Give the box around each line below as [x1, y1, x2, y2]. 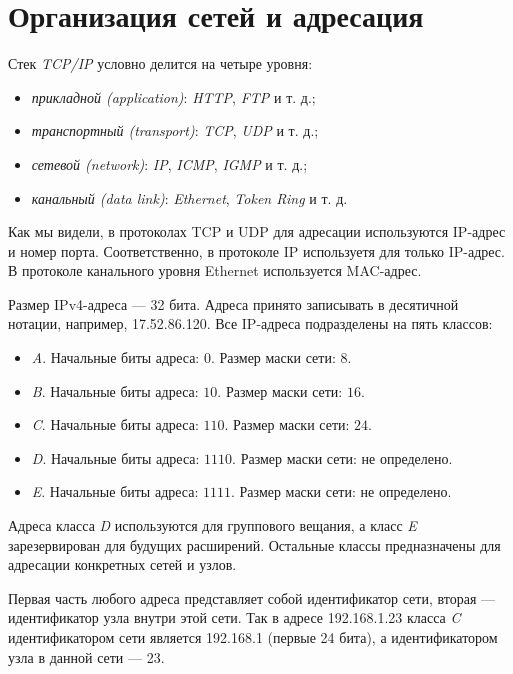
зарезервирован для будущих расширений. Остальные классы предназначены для [8, 534, 501, 555]
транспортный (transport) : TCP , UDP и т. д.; [31, 120, 319, 141]
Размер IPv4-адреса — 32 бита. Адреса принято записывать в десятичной [8, 293, 459, 314]
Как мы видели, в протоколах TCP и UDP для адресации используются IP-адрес [8, 221, 506, 242]
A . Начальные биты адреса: [31, 347, 200, 368]
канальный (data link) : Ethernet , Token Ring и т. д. [31, 187, 348, 208]
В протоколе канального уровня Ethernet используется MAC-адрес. [8, 260, 422, 281]
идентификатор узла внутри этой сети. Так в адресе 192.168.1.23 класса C [8, 607, 461, 628]
